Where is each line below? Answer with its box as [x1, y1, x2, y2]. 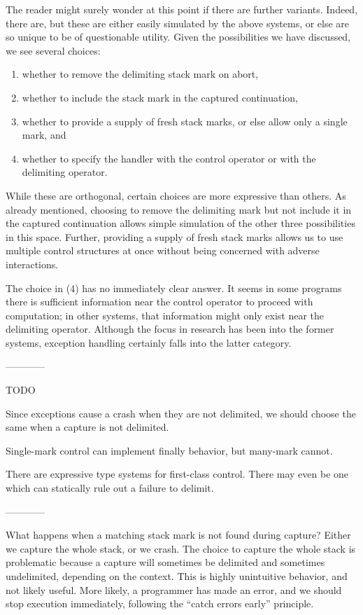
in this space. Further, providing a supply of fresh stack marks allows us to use [6, 229, 343, 244]
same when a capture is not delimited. [6, 420, 169, 434]
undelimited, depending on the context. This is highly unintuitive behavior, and [6, 569, 348, 583]
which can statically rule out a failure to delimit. [6, 481, 214, 495]
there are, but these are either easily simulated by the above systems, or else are [6, 15, 350, 30]
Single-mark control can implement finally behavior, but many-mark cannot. [6, 443, 333, 457]
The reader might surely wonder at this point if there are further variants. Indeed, [6, 2, 358, 16]
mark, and [22, 127, 66, 142]
